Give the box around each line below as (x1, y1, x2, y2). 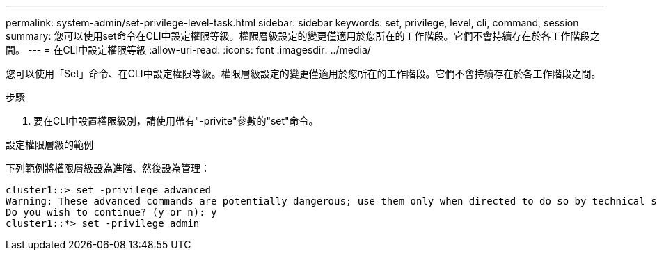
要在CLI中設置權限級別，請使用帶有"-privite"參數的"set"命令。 (33, 115, 319, 127)
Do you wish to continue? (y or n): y (6, 207, 217, 218)
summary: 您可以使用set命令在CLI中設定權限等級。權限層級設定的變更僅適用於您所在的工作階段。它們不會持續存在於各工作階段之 (6, 30, 600, 42)
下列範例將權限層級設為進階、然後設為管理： (6, 162, 210, 174)
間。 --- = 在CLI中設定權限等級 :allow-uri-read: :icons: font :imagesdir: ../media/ (6, 44, 371, 56)
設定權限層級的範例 (6, 138, 93, 150)
